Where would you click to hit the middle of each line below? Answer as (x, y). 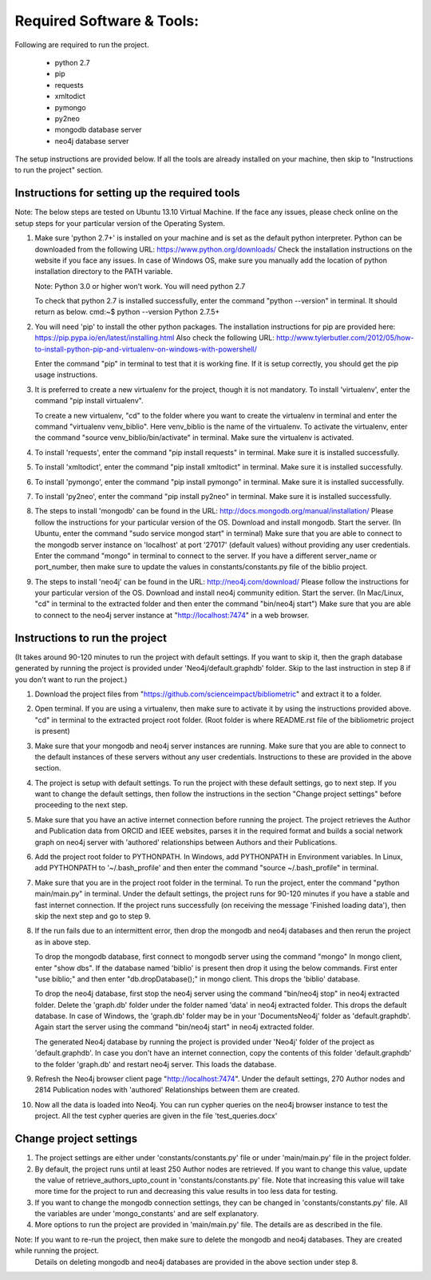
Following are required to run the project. (82, 45)
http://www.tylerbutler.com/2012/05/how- (345, 338)
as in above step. (63, 941)
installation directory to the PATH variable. (104, 271)
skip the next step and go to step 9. (93, 916)
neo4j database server (92, 141)
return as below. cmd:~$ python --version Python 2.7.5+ (127, 312)
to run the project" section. (59, 170)
